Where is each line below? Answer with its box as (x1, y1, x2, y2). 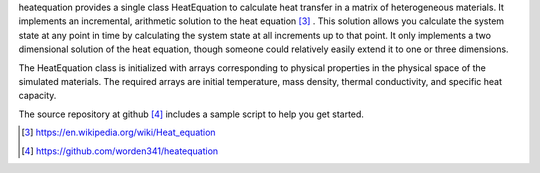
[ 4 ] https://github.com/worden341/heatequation (21, 145, 219, 157)
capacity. (18, 90, 57, 102)
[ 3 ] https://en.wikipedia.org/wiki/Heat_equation (21, 126, 216, 139)
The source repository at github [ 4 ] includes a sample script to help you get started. (18, 108, 365, 120)
